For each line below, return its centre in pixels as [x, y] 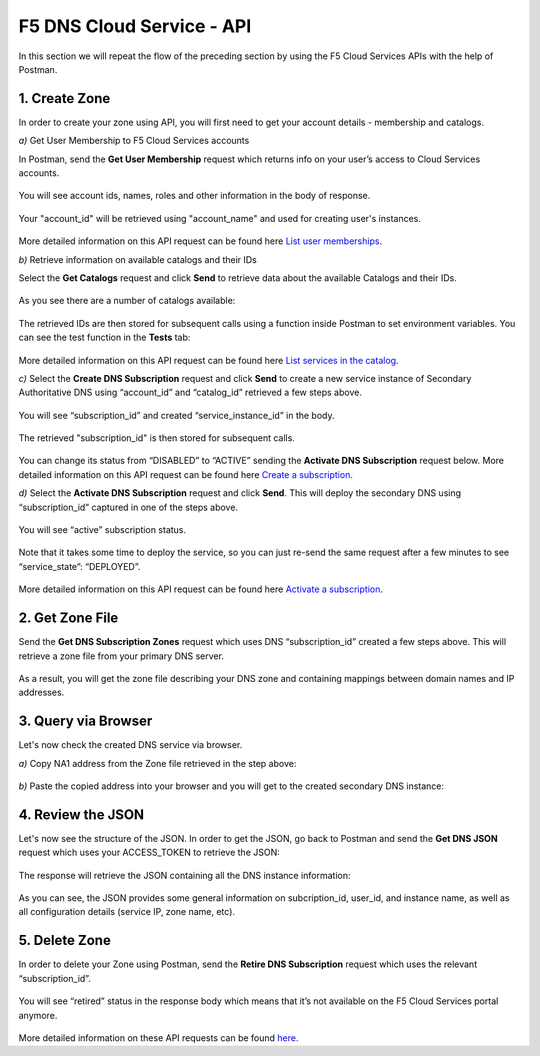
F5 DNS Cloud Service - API [135, 26]
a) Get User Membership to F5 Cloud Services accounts [134, 141]
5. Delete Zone [65, 940]
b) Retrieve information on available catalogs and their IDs [137, 259]
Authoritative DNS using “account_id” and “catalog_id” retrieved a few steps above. [190, 392]
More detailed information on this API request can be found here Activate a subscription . [201, 589]
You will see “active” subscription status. [102, 530]
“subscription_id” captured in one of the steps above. [128, 507]
